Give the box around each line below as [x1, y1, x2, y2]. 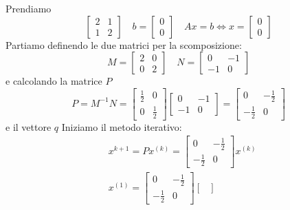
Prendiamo [5, 1, 52, 15]
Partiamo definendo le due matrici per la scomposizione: [5, 37, 242, 52]
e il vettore [5, 119, 52, 134]
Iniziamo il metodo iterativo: [61, 119, 182, 134]
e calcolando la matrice [5, 74, 102, 88]
